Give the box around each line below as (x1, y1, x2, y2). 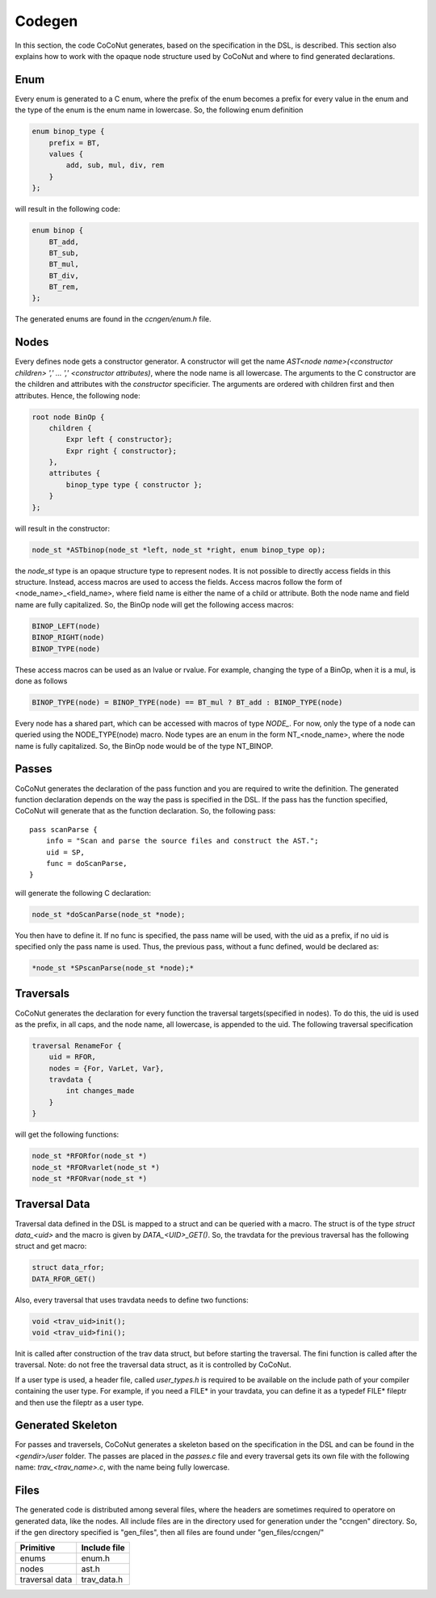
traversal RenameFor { (31, 1041, 122, 1050)
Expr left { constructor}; (65, 435, 173, 444)
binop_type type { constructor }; (65, 480, 203, 489)
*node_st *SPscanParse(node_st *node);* (31, 964, 194, 973)
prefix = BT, (48, 138, 101, 147)
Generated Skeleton (15, 1419, 118, 1432)
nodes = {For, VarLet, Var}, (48, 1063, 165, 1073)
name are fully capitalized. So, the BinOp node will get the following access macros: (15, 599, 295, 609)
